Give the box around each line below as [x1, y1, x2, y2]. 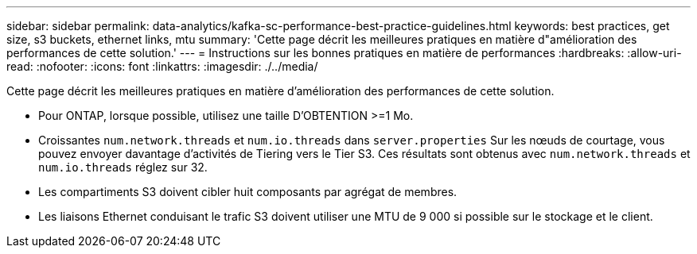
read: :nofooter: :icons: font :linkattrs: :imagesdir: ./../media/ [6, 60, 318, 73]
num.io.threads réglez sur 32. [38, 160, 208, 174]
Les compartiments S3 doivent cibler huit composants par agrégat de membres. [38, 185, 458, 198]
